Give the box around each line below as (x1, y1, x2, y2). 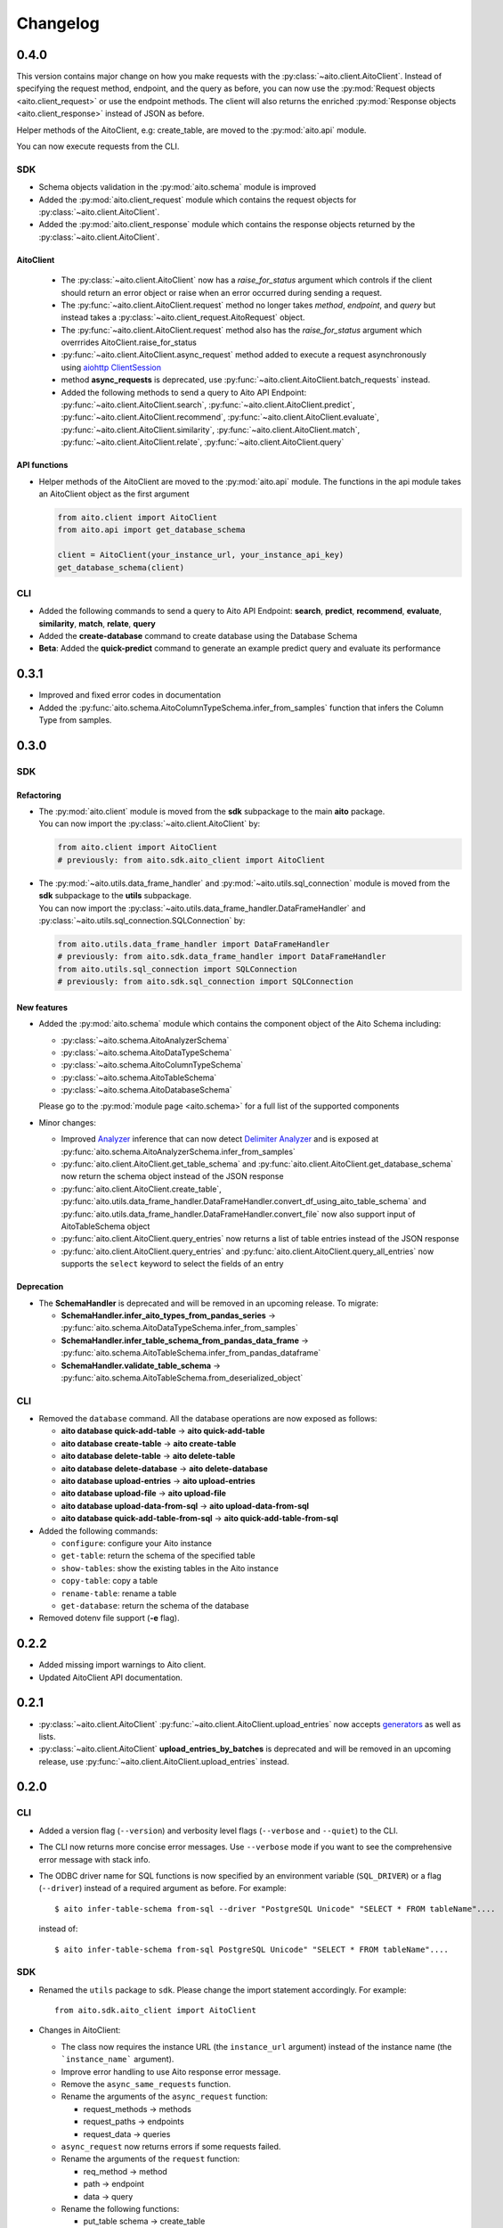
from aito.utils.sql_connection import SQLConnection (57, 963, 297, 974)
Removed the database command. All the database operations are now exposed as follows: (38, 1413, 377, 1424)
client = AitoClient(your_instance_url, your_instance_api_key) (57, 550, 345, 561)
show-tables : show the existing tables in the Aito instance (61, 1562, 280, 1573)
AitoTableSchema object (61, 1221, 150, 1232)
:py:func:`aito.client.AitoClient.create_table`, (61, 1184, 222, 1194)
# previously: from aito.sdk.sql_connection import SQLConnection (57, 977, 353, 987)
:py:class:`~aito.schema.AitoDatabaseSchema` (61, 1085, 232, 1095)
